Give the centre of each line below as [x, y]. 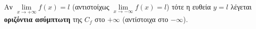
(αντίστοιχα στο [145, 19]
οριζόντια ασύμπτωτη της [43, 19]
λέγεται [241, 6]
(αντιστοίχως [91, 6]
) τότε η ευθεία [189, 6]
